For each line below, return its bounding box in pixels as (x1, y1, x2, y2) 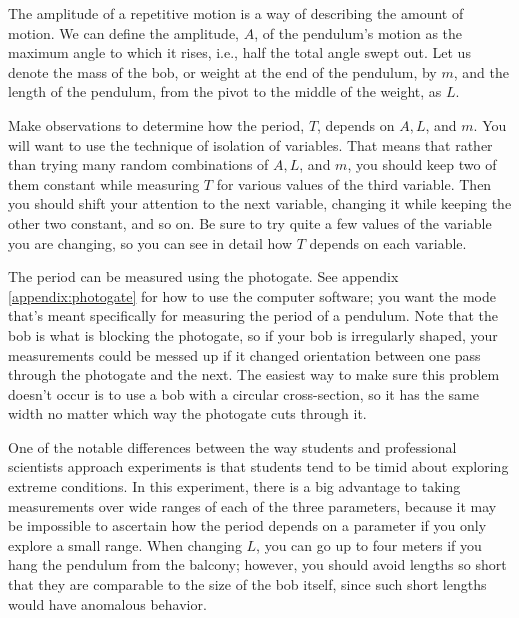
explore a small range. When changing (8, 534, 242, 555)
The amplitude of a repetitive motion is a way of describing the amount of (8, 3, 464, 23)
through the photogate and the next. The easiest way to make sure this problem (8, 364, 500, 385)
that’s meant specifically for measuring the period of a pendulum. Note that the (8, 305, 498, 326)
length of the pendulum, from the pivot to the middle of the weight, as (8, 81, 442, 102)
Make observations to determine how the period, (8, 114, 305, 135)
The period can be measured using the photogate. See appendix (8, 266, 399, 287)
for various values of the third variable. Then (216, 173, 492, 194)
